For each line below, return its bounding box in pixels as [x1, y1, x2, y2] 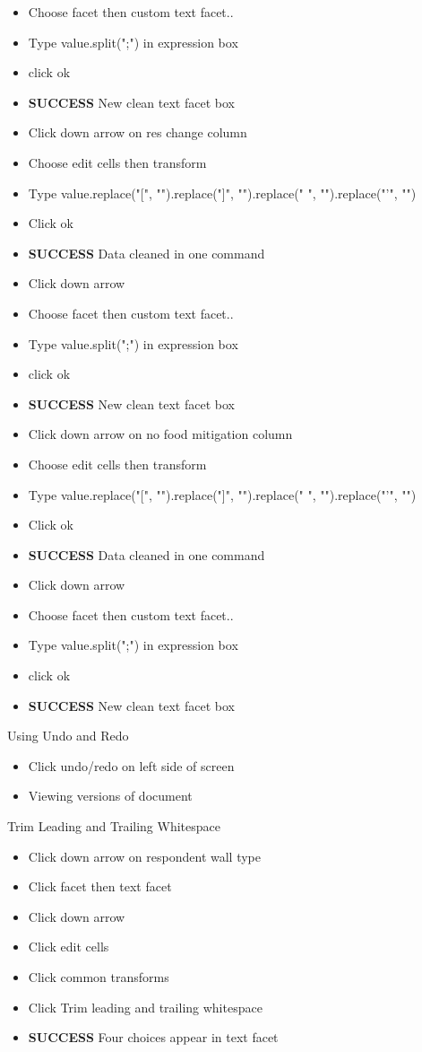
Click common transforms [28, 968, 169, 986]
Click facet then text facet [28, 877, 172, 896]
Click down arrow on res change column [28, 123, 247, 142]
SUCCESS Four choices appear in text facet [28, 1028, 279, 1047]
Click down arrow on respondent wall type [28, 846, 261, 865]
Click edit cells [28, 937, 109, 956]
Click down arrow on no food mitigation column [28, 425, 293, 443]
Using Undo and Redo [7, 726, 129, 745]
